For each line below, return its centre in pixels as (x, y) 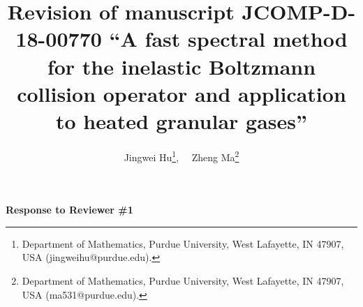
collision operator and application (181, 93)
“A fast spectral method (228, 39)
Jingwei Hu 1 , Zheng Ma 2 (181, 156)
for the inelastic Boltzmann (181, 66)
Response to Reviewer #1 (69, 210)
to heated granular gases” (181, 120)
